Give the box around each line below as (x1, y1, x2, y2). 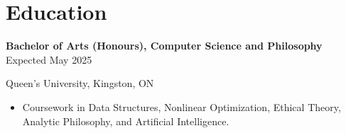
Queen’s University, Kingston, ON (6, 76, 154, 91)
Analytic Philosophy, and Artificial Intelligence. (22, 113, 229, 128)
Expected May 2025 (6, 52, 92, 66)
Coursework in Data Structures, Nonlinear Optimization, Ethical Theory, (22, 99, 341, 114)
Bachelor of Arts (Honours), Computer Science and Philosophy (6, 38, 323, 53)
